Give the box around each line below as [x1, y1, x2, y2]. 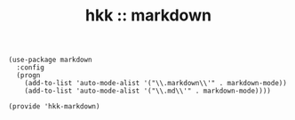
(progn [16, 71, 41, 80]
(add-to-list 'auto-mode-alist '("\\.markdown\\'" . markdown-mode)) [24, 79, 288, 88]
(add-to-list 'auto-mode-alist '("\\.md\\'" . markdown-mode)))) [24, 86, 272, 96]
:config [16, 63, 45, 72]
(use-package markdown [8, 55, 92, 65]
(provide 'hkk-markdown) [8, 102, 100, 111]
